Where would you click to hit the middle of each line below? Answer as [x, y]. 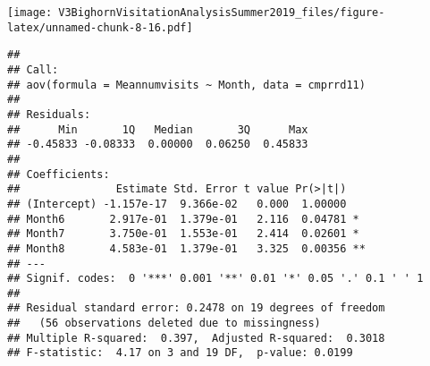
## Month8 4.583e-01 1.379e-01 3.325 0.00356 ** [186, 248]
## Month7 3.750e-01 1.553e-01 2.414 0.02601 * [183, 234]
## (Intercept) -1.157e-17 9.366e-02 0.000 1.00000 [177, 204]
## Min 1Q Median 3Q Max [158, 129]
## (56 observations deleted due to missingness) [164, 323]
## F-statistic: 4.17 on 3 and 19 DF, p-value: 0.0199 [180, 353]
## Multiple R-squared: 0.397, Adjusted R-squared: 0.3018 [196, 338]
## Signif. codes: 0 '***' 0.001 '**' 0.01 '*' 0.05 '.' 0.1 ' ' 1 [215, 279]
